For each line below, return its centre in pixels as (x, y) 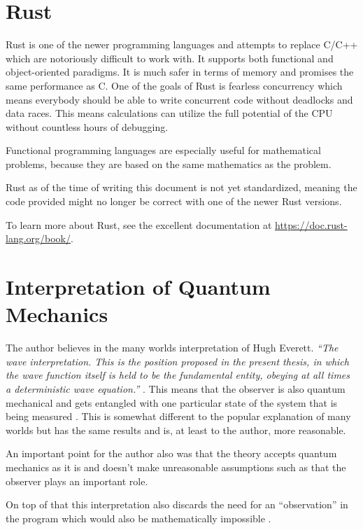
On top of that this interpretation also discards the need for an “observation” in (177, 504)
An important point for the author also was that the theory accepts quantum (171, 453)
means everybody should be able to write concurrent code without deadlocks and (179, 99)
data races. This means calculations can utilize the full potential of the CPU (169, 113)
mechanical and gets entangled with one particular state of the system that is (172, 402)
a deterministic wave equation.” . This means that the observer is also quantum (176, 388)
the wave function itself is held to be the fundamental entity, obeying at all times (178, 375)
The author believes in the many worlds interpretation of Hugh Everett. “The (172, 348)
